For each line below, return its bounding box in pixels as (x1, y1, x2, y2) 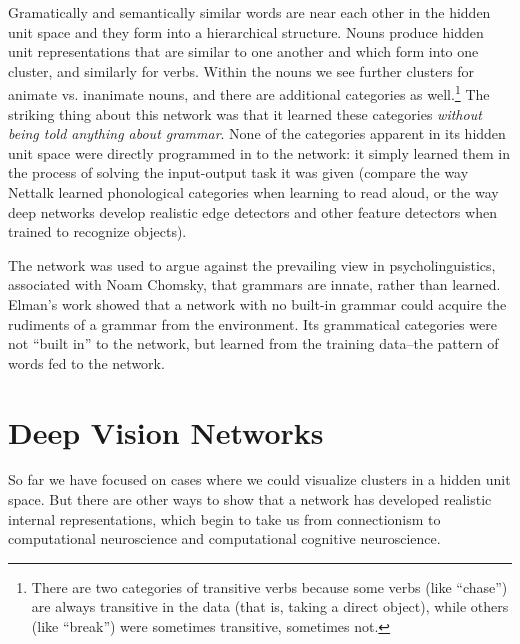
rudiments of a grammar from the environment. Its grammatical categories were (8, 313, 497, 334)
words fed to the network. (8, 352, 165, 373)
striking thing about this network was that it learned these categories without (8, 103, 482, 124)
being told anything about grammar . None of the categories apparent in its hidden (8, 123, 506, 144)
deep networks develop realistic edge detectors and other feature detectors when (8, 201, 497, 222)
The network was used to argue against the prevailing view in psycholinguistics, (8, 254, 496, 275)
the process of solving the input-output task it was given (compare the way (8, 162, 469, 183)
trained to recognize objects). (8, 221, 187, 242)
